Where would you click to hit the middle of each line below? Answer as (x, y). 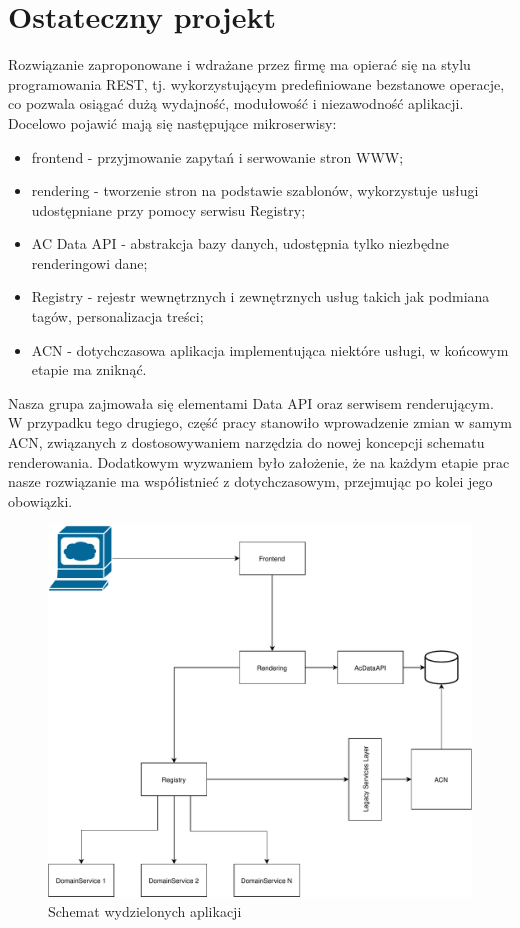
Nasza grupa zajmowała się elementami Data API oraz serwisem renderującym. (251, 402)
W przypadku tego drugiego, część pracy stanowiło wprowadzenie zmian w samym (260, 422)
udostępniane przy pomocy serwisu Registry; (168, 209)
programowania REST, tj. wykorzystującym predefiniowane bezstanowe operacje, (256, 83)
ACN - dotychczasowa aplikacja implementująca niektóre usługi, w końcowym (270, 349)
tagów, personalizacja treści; (117, 316)
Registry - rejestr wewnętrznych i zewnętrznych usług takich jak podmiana (260, 296)
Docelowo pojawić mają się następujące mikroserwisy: (172, 122)
